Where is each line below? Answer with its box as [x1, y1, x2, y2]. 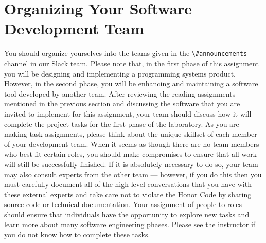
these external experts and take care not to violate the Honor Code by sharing [4, 189, 252, 199]
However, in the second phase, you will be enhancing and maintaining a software [4, 78, 258, 89]
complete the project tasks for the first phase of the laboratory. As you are [4, 118, 239, 129]
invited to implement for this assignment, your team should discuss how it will [4, 108, 252, 119]
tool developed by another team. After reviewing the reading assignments [4, 88, 236, 99]
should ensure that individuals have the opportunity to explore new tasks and [4, 209, 250, 219]
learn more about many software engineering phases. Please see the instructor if [4, 219, 256, 230]
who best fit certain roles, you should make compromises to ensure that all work [4, 148, 257, 159]
